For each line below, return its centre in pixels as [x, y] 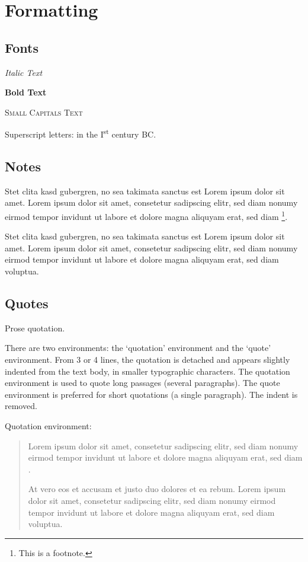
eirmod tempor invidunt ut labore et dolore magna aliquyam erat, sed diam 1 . [146, 215]
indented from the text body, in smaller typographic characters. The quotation [147, 371]
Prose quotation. [35, 328]
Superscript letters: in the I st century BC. [81, 133]
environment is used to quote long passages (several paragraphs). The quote [142, 383]
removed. [21, 406]
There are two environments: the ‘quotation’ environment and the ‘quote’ [138, 348]
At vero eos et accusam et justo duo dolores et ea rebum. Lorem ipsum [157, 489]
